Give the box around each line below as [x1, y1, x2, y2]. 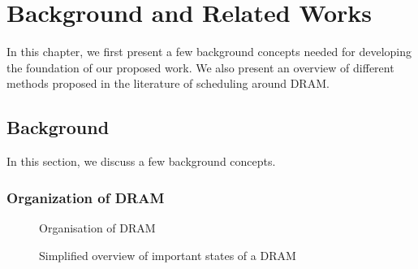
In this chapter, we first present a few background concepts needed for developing [6, 43, 412, 60]
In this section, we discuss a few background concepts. [6, 153, 276, 170]
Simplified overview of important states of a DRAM [39, 246, 296, 263]
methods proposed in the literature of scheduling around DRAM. [6, 75, 330, 92]
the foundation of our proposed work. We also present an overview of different [6, 59, 394, 76]
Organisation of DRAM [39, 219, 156, 236]
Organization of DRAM [6, 187, 165, 207]
